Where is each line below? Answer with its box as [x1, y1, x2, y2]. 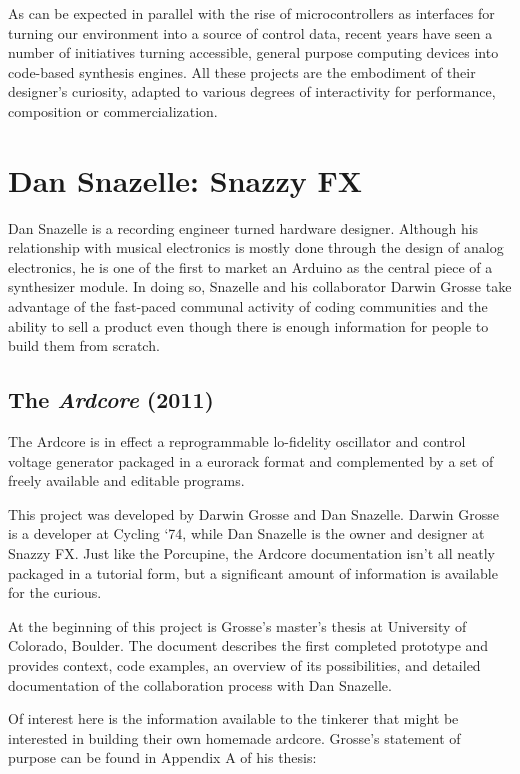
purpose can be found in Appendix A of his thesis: [8, 747, 317, 768]
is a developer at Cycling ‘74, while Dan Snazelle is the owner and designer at [8, 523, 485, 544]
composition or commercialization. [8, 100, 218, 121]
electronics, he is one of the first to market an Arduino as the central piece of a [8, 256, 493, 277]
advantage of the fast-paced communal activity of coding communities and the [8, 296, 488, 317]
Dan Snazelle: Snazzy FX [8, 159, 363, 200]
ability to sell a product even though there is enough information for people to [8, 315, 489, 336]
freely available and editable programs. [8, 470, 245, 491]
